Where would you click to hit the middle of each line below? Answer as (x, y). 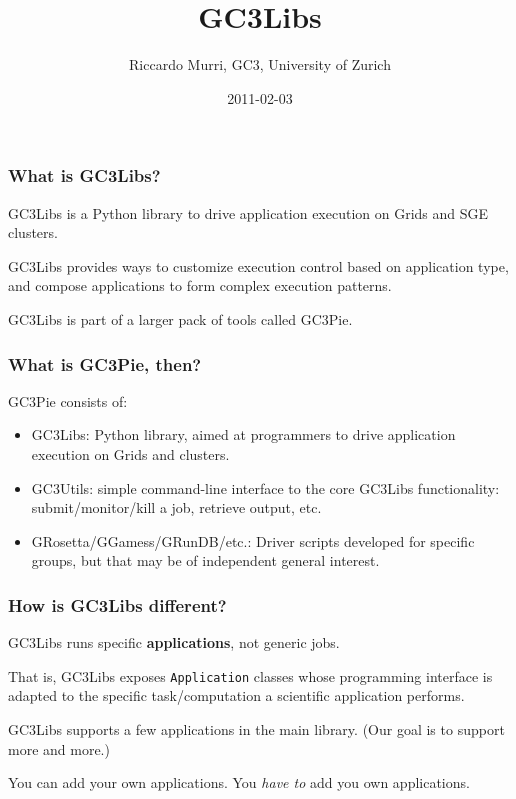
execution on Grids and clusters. (130, 453)
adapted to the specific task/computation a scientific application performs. (236, 695)
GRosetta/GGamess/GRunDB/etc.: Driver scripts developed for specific (253, 540)
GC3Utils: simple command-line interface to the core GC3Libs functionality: (265, 487)
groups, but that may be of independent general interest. (205, 560)
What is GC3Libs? (84, 175)
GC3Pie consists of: (68, 400)
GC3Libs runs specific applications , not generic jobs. (174, 642)
